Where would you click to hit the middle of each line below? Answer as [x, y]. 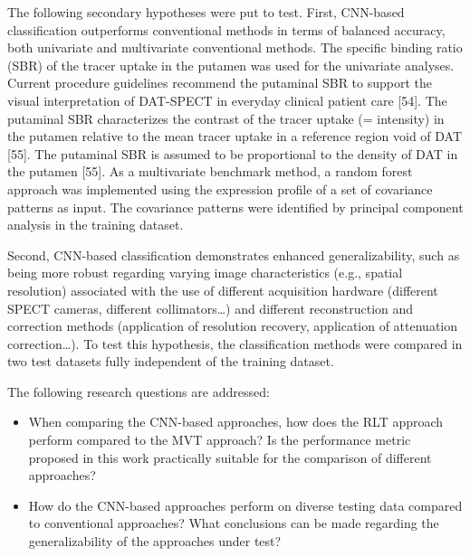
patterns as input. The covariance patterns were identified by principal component [235, 207]
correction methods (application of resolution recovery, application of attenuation [233, 326]
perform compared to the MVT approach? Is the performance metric [220, 440]
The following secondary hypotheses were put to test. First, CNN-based [206, 12]
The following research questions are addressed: [139, 391]
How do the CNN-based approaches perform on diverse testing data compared [245, 505]
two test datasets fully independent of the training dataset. [171, 361]
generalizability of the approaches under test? [155, 541]
